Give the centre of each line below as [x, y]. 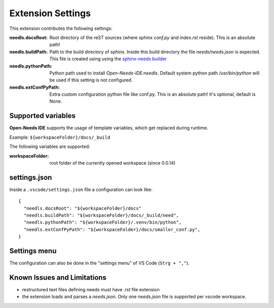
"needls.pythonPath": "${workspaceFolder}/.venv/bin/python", [103, 222]
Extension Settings [50, 13]
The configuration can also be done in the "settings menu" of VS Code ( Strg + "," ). [99, 263]
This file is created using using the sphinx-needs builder [108, 59]
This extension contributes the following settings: [61, 28]
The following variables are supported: [50, 146]
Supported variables [42, 116]
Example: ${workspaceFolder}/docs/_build [60, 137]
